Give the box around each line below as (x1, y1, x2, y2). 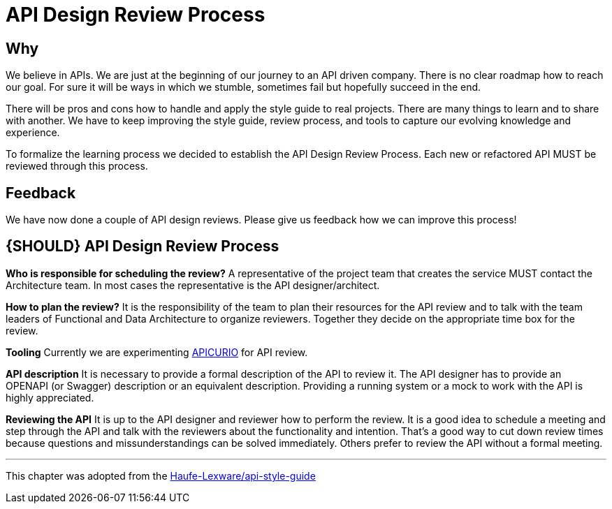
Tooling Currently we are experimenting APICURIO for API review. (6, 346, 308, 358)
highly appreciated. (6, 391, 94, 404)
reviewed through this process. (6, 160, 148, 172)
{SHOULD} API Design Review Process (6, 237, 279, 256)
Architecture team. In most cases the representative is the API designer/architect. (6, 279, 380, 291)
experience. (6, 126, 60, 139)
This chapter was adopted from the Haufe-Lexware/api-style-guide (6, 469, 316, 482)
